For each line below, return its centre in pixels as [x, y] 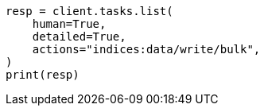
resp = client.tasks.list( [89, 11]
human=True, [69, 24]
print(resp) [43, 75]
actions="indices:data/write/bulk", [146, 49]
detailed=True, [79, 37]
